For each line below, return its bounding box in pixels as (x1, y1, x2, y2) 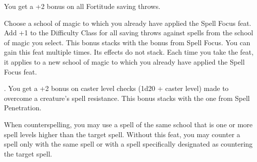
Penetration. (4, 102, 42, 113)
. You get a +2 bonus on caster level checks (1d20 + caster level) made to (4, 83, 229, 93)
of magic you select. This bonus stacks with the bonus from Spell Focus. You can (4, 37, 251, 47)
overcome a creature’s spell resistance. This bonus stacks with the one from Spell (4, 92, 250, 103)
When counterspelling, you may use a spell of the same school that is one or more (4, 119, 253, 129)
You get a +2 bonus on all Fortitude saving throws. (4, 1, 161, 11)
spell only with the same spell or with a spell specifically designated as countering (4, 139, 253, 149)
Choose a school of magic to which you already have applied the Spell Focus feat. (4, 17, 252, 28)
